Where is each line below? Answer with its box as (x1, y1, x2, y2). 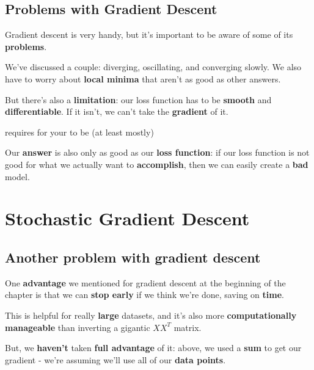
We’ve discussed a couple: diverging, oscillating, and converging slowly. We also (5, 60, 302, 73)
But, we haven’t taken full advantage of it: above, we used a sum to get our (5, 341, 302, 354)
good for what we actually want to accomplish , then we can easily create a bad (5, 158, 309, 170)
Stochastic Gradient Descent (5, 206, 250, 231)
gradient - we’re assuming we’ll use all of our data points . (5, 353, 226, 366)
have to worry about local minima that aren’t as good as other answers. (5, 72, 281, 85)
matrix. (173, 321, 202, 333)
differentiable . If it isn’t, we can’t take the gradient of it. (5, 105, 228, 118)
